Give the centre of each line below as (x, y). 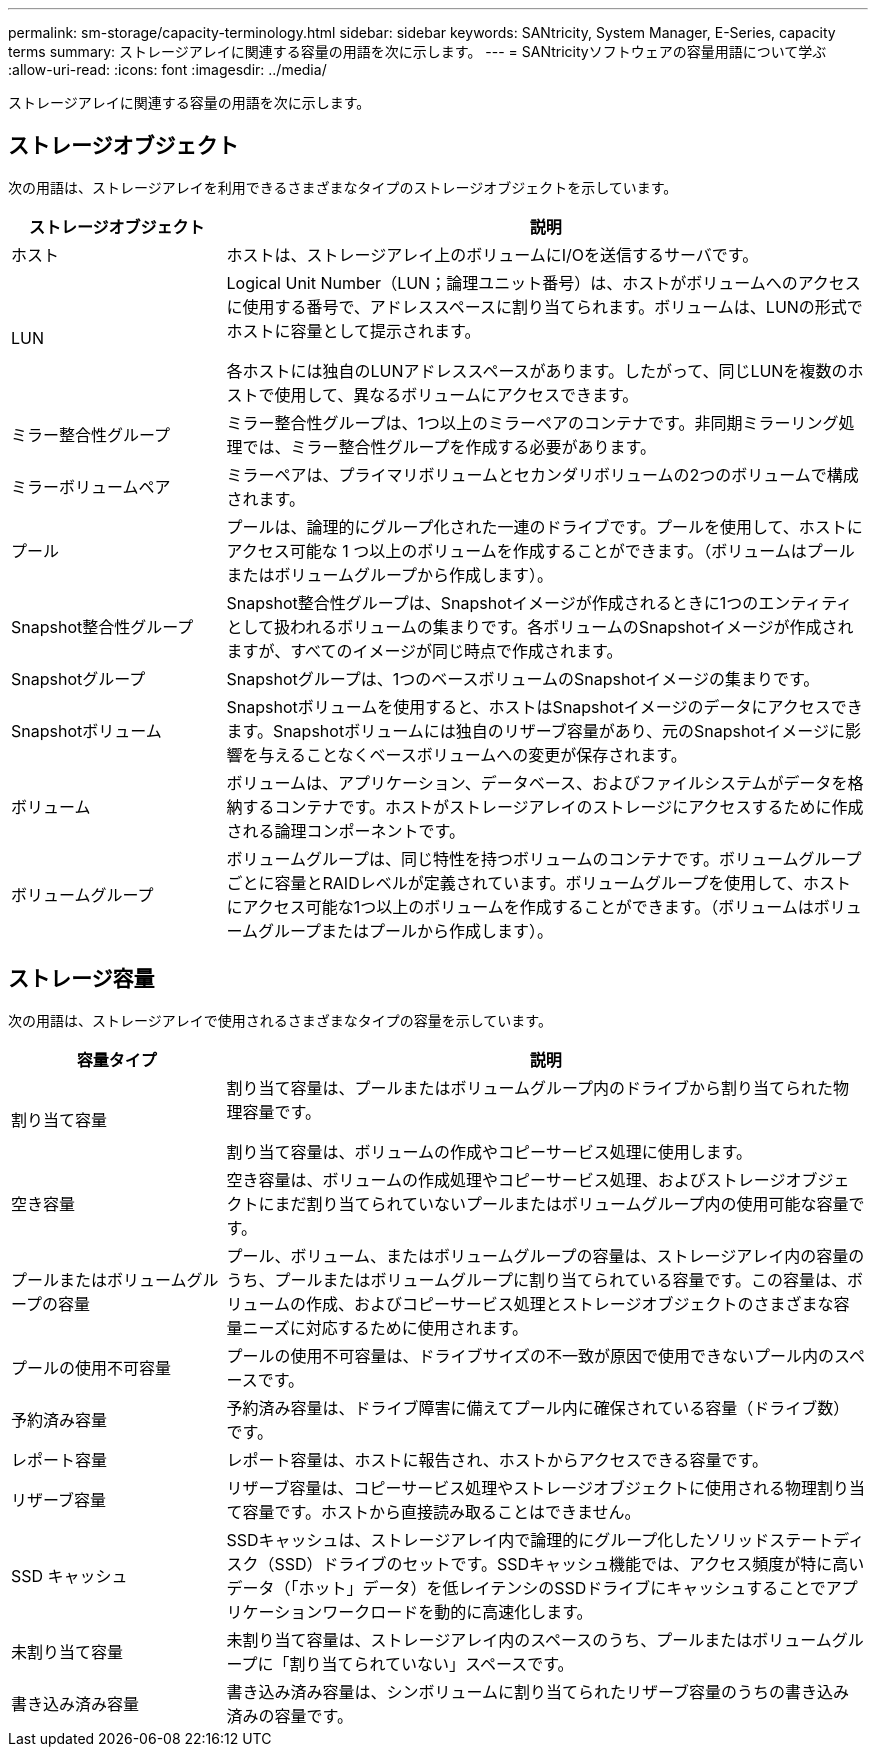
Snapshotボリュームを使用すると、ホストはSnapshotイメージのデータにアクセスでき (544, 706)
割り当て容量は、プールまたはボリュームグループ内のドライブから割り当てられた (530, 1087)
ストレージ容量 (81, 979)
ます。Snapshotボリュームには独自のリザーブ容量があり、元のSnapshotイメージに (535, 730)
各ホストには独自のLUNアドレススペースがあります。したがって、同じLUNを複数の (537, 370)
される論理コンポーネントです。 (345, 830)
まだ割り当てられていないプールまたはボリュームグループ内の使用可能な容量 (561, 1203)
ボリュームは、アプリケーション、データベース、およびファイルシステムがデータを (537, 782)
